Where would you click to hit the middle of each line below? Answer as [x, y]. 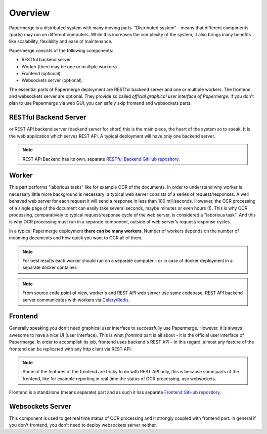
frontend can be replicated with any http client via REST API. [70, 349]
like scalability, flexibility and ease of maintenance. [61, 42]
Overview [29, 13]
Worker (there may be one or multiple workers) [69, 66]
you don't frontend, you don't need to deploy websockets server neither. [83, 425]
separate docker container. [50, 267]
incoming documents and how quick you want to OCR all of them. [76, 238]
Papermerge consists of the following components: [61, 50]
